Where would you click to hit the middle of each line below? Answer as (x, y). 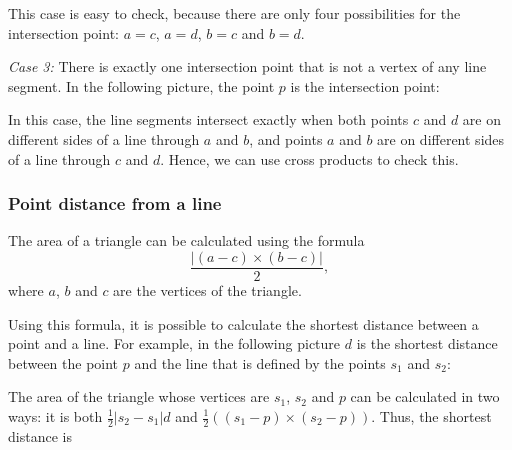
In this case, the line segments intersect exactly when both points (208, 119)
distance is (40, 435)
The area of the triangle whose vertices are (139, 396)
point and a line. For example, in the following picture (174, 343)
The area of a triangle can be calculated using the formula (186, 240)
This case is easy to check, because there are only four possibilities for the (234, 13)
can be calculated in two (425, 396)
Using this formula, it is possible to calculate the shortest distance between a (243, 323)
